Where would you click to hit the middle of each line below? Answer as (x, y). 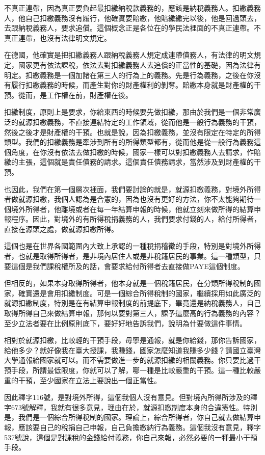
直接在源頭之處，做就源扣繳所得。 (61, 229)
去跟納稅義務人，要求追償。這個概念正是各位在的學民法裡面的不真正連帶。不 (132, 28)
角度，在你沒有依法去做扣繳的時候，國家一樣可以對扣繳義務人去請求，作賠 (136, 152)
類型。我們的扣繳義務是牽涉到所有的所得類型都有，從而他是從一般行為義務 (129, 142)
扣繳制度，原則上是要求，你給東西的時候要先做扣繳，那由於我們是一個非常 (129, 112)
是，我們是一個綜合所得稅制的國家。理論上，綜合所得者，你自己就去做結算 (129, 417)
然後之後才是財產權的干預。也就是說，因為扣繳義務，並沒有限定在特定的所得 (132, 132)
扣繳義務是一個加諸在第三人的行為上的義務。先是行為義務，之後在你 (139, 75)
